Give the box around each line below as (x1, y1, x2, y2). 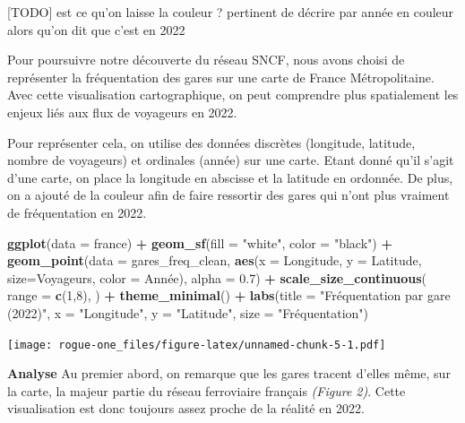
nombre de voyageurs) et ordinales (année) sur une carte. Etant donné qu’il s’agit (7, 151, 454, 169)
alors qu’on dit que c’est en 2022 (7, 20, 185, 39)
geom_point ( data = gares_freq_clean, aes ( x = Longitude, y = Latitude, (7, 251, 422, 270)
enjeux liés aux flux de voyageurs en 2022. (7, 102, 237, 121)
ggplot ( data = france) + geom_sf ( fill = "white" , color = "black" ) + (7, 233, 392, 252)
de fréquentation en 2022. (7, 203, 147, 221)
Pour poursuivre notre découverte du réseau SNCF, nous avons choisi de (7, 50, 405, 69)
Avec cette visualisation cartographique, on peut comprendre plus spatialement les (7, 85, 459, 104)
